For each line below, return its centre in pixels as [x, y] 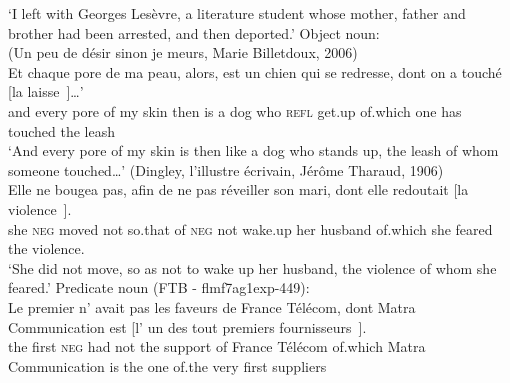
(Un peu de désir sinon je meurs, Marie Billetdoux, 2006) [183, 52]
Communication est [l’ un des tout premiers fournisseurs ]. [187, 326]
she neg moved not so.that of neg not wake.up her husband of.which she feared [250, 228]
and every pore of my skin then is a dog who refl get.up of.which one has [235, 110]
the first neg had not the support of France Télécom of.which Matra [217, 346]
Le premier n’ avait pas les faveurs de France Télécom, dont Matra [212, 306]
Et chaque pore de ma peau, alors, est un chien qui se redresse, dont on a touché [255, 71]
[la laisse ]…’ [46, 91]
